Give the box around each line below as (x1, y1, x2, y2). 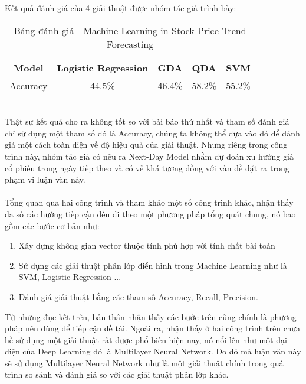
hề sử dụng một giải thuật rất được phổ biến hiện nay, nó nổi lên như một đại (5, 333, 287, 346)
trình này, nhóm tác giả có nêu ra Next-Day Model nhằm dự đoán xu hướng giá (5, 149, 294, 162)
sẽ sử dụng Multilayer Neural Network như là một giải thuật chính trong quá (5, 356, 284, 369)
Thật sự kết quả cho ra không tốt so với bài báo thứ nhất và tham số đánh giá (5, 115, 289, 128)
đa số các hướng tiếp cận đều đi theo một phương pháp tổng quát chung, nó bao (5, 207, 296, 220)
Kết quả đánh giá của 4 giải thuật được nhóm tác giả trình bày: (5, 2, 236, 14)
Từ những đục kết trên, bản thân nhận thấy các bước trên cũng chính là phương (5, 310, 297, 323)
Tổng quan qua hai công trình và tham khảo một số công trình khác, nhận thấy (5, 196, 294, 209)
